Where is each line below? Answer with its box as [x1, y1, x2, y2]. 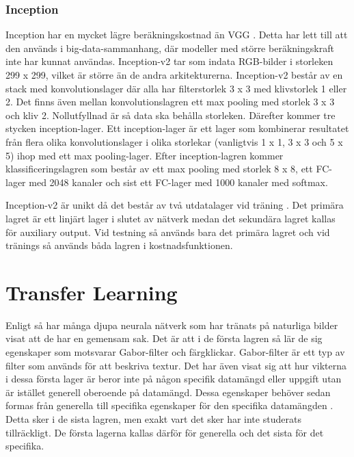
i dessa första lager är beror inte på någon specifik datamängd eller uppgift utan [5, 371, 342, 386]
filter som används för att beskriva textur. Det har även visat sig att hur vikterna [5, 358, 347, 372]
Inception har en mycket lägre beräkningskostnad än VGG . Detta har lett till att [5, 27, 348, 42]
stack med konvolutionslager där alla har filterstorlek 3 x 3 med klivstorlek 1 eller [5, 81, 347, 95]
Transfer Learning [5, 278, 178, 306]
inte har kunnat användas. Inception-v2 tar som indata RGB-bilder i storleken [5, 54, 333, 68]
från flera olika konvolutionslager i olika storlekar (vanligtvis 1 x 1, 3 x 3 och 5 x [5, 134, 343, 148]
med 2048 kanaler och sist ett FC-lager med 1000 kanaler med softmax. [29, 174, 328, 189]
